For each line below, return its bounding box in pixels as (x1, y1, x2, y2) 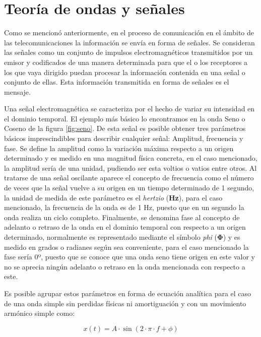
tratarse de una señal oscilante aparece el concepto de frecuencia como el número (4, 172, 254, 183)
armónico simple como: (4, 308, 75, 318)
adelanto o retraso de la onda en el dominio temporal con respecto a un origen (4, 222, 246, 232)
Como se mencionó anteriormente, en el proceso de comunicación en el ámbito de (4, 27, 254, 38)
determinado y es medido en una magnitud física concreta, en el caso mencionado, (4, 153, 257, 163)
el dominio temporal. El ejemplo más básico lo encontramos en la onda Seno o (4, 113, 245, 123)
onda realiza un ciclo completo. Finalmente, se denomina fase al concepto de (4, 212, 240, 222)
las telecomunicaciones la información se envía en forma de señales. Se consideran (4, 37, 255, 47)
